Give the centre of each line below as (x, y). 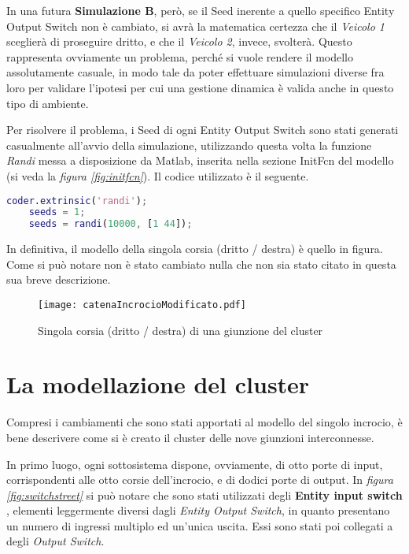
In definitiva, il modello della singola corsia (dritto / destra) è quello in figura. (195, 249)
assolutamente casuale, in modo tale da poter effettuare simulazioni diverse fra (195, 72)
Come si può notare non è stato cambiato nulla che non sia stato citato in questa (201, 264)
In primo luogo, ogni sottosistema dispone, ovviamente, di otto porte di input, (195, 464)
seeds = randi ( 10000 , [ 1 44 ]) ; (111, 224)
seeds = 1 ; (57, 212)
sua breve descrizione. (59, 279)
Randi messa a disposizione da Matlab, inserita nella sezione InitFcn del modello (200, 160)
